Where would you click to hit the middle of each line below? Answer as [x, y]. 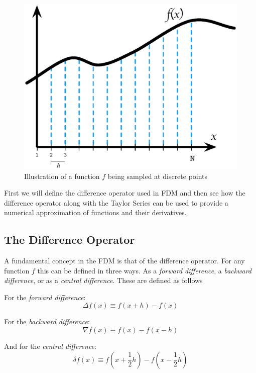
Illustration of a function [62, 176]
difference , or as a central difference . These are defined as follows [103, 280]
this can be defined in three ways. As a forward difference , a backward [145, 270]
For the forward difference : [45, 297]
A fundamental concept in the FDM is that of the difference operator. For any [124, 261]
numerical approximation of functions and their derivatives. [95, 212]
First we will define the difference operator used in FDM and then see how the [125, 193]
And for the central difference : [50, 346]
